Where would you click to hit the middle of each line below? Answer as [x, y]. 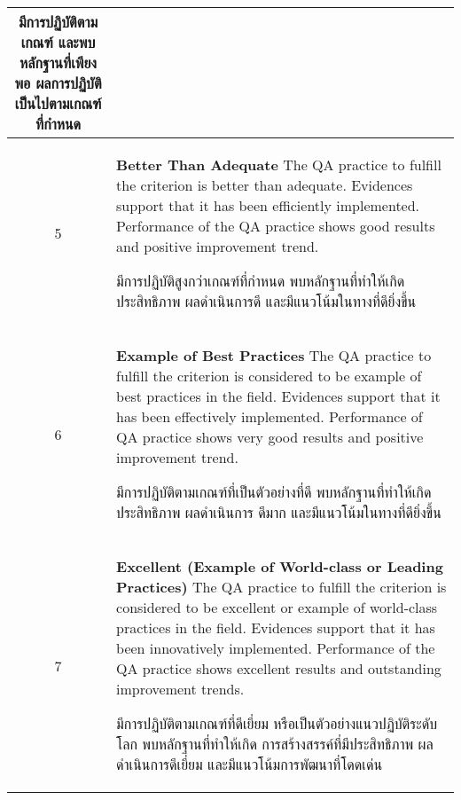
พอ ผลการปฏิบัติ [58, 83]
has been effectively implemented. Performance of [270, 416]
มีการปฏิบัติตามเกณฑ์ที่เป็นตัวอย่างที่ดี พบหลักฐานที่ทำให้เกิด [274, 492]
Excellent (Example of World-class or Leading [280, 566]
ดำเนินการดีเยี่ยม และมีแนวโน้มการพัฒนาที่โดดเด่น [250, 764]
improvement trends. [180, 689]
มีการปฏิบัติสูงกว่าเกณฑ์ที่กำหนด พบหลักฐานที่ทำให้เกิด [261, 281]
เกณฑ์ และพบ [58, 42]
